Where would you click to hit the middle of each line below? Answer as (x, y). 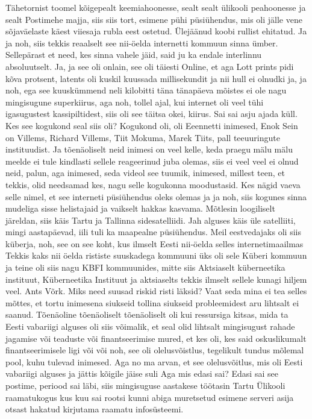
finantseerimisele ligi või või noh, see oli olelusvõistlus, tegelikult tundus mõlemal (155, 350)
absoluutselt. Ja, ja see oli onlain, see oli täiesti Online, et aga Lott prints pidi (150, 66)
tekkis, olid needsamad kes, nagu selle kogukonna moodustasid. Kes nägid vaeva (153, 184)
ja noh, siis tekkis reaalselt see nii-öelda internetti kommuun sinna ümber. (142, 43)
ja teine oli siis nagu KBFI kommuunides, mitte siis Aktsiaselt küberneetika (145, 267)
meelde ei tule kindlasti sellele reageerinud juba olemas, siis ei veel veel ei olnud (152, 161)
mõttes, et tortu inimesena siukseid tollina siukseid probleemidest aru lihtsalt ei (152, 302)
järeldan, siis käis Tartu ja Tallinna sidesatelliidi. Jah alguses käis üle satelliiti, (151, 220)
